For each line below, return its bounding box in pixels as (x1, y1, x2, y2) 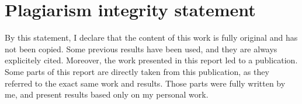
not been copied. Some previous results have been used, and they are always (5, 42, 277, 55)
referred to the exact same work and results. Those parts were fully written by (5, 77, 286, 89)
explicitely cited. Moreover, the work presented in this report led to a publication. (5, 54, 298, 66)
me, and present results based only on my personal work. (5, 88, 209, 101)
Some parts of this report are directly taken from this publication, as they (5, 65, 269, 77)
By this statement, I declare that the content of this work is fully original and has (5, 31, 298, 44)
